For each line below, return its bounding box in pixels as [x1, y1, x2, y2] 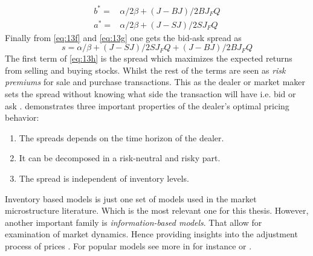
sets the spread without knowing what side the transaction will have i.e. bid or [5, 88, 296, 100]
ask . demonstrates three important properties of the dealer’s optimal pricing [5, 99, 289, 112]
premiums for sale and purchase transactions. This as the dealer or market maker [5, 75, 306, 88]
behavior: [5, 111, 39, 124]
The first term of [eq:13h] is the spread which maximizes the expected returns [5, 52, 292, 65]
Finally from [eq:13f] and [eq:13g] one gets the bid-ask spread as [5, 31, 242, 43]
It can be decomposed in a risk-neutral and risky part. [19, 152, 221, 164]
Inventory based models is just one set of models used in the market [5, 192, 257, 205]
